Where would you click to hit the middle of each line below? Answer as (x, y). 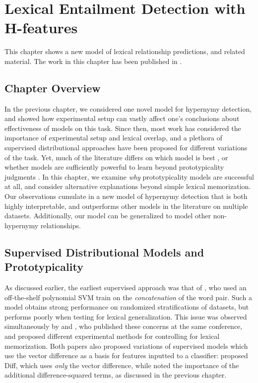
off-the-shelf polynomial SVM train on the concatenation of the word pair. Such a (128, 297)
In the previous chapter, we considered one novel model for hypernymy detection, (128, 108)
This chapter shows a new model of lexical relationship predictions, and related (125, 51)
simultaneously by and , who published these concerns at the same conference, (124, 326)
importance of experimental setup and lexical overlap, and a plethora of (113, 138)
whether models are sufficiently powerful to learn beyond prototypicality (114, 167)
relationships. (61, 225)
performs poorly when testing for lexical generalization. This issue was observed (126, 316)
